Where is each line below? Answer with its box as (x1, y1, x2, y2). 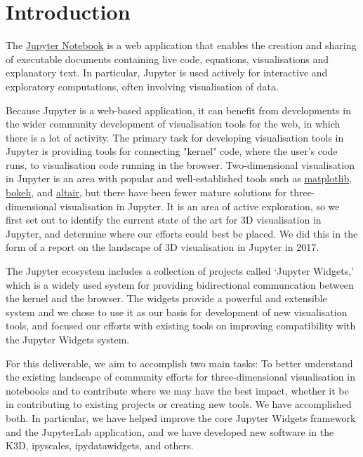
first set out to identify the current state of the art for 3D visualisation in (6, 212, 322, 227)
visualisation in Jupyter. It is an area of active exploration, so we (60, 198, 340, 213)
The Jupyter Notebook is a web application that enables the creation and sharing (6, 38, 357, 53)
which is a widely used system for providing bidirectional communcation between (6, 277, 354, 292)
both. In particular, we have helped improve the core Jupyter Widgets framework (6, 410, 356, 425)
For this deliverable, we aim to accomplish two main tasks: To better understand (6, 355, 353, 370)
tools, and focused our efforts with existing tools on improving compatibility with (6, 318, 356, 333)
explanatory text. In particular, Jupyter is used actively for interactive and (6, 65, 328, 80)
